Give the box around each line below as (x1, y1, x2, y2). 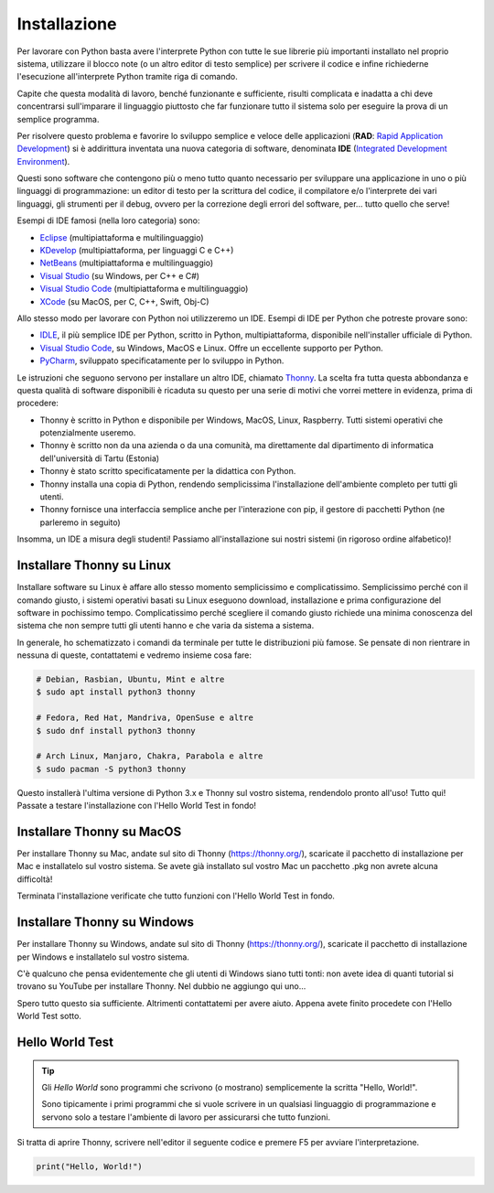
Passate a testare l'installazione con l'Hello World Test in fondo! (16, 801, 256, 811)
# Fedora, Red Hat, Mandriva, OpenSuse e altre (36, 713, 253, 723)
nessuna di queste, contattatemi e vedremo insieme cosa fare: (16, 650, 252, 661)
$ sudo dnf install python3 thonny (36, 725, 196, 736)
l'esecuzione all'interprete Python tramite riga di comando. (16, 71, 238, 82)
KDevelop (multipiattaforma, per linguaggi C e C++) (39, 245, 234, 256)
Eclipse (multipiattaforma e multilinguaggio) (39, 231, 205, 242)
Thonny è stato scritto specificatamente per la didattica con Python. (39, 466, 296, 477)
